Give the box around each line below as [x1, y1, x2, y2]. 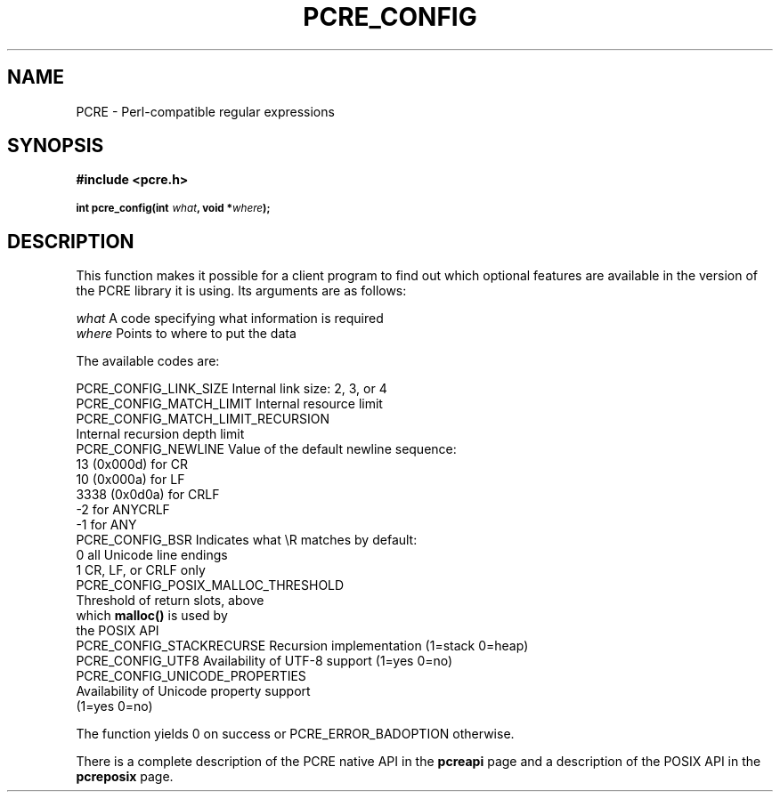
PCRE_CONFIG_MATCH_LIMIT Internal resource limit [76, 396, 383, 412]
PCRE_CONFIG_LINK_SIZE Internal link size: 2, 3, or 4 [76, 381, 387, 397]
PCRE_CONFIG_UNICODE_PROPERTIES [76, 668, 306, 684]
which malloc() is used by [76, 608, 228, 624]
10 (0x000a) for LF [76, 472, 185, 488]
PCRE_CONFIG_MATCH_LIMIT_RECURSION [76, 411, 330, 427]
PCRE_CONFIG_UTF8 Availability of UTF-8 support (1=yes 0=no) [76, 653, 453, 669]
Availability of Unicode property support [76, 683, 311, 699]
